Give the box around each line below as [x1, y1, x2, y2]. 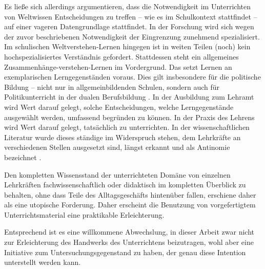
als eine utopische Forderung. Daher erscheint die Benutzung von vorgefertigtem [4, 199, 256, 210]
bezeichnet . [4, 151, 42, 162]
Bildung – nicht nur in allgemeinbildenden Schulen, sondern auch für [4, 81, 220, 92]
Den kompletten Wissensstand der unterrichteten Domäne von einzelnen [4, 169, 231, 180]
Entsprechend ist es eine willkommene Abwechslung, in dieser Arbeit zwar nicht [4, 226, 254, 237]
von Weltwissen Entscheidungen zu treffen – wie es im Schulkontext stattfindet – [4, 11, 257, 22]
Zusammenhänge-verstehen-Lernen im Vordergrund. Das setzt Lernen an [4, 61, 232, 72]
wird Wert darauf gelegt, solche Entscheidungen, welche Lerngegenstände [4, 101, 234, 112]
